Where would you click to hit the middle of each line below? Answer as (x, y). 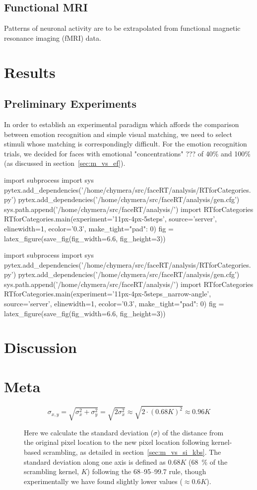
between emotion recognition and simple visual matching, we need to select (118, 134)
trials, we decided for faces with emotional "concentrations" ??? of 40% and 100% (127, 153)
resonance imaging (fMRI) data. (53, 37)
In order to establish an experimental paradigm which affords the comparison (122, 124)
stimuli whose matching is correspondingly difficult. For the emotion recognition (126, 144)
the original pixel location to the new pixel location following (117, 442)
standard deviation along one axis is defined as (95, 461)
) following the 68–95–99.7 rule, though (147, 471)
